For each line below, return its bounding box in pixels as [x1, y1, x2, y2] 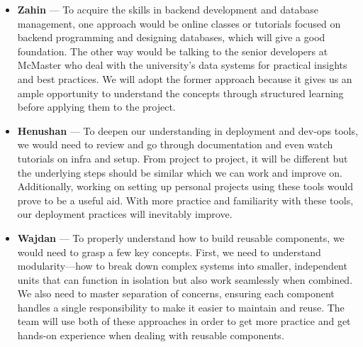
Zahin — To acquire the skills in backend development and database [17, 2, 318, 16]
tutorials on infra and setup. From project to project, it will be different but [17, 150, 348, 165]
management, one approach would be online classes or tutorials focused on [17, 16, 341, 31]
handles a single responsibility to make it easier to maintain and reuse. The [17, 299, 345, 314]
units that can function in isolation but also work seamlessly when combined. [17, 272, 353, 287]
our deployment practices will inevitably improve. [17, 206, 233, 221]
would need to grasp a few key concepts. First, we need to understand [17, 244, 321, 259]
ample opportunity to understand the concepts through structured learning [17, 85, 344, 100]
